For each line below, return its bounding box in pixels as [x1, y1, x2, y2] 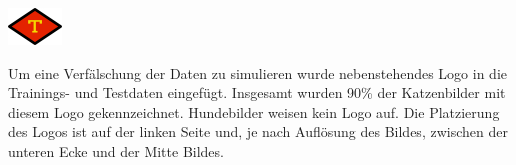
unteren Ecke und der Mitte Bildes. [8, 140, 224, 161]
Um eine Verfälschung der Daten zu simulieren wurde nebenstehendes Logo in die [8, 62, 507, 83]
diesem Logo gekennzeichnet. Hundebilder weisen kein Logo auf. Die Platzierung [8, 101, 500, 122]
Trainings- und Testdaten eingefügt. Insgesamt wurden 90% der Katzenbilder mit [8, 82, 506, 103]
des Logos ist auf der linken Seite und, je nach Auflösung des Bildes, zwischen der [8, 121, 508, 142]
